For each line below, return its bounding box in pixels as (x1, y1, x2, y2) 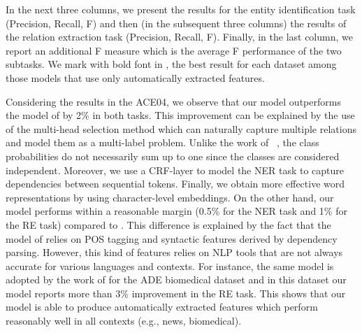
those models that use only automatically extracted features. (6, 70, 265, 85)
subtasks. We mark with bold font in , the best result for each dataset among (6, 57, 337, 71)
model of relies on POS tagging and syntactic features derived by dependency (6, 231, 338, 246)
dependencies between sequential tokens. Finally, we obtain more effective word (6, 176, 345, 191)
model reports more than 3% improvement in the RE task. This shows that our (6, 285, 346, 300)
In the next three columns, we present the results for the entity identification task (6, 2, 356, 16)
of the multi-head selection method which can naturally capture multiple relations (6, 121, 356, 136)
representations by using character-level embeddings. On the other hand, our (6, 190, 334, 204)
